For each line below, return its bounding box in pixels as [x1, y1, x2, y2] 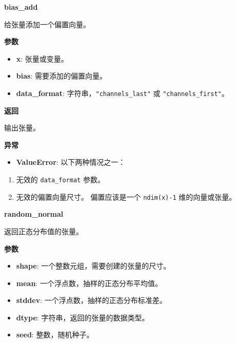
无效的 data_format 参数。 [16, 174, 105, 184]
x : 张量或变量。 [16, 53, 68, 64]
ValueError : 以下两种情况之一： [16, 157, 126, 167]
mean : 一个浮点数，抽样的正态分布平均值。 [16, 277, 162, 288]
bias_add [4, 2, 38, 12]
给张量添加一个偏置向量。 [4, 18, 90, 29]
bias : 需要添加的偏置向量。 [16, 70, 107, 81]
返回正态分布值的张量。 [4, 225, 83, 236]
